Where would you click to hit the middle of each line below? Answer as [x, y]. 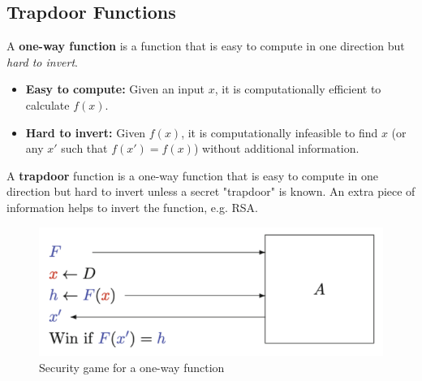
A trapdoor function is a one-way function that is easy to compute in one [192, 175]
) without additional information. [276, 148]
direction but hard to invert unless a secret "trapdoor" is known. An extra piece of [211, 191]
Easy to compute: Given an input [115, 89]
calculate [47, 104]
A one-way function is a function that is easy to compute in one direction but [206, 46]
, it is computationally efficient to [298, 89]
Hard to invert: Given [86, 132]
